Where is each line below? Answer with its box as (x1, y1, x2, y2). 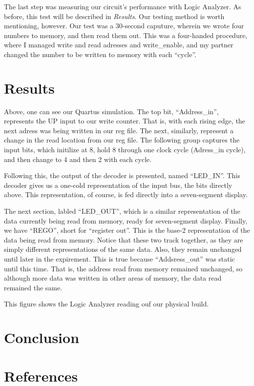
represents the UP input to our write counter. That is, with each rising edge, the (4, 116, 245, 126)
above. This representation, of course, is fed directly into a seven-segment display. (4, 189, 248, 200)
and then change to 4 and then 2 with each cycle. (4, 154, 152, 164)
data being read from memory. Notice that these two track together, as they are (4, 234, 243, 244)
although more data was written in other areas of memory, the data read (4, 273, 222, 283)
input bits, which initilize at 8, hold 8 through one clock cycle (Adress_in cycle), (4, 144, 246, 155)
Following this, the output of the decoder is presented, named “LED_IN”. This (4, 170, 240, 181)
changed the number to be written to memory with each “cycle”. (4, 49, 197, 59)
